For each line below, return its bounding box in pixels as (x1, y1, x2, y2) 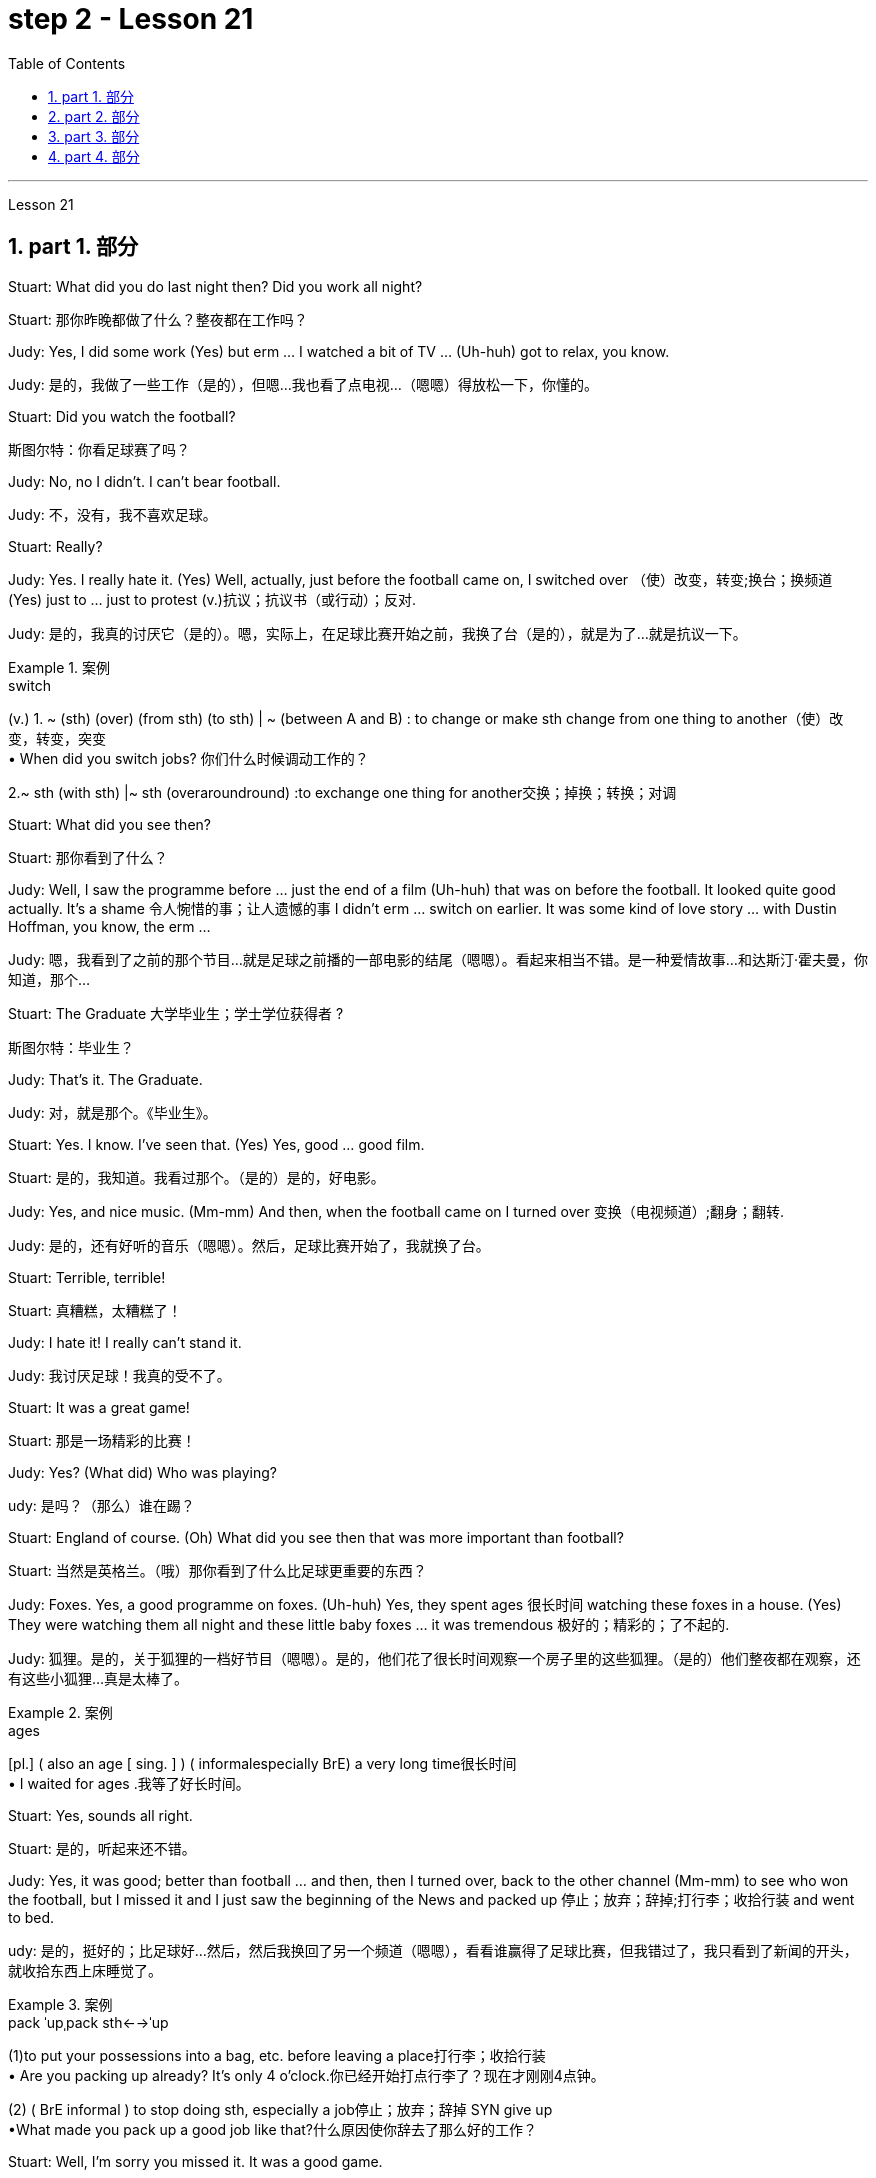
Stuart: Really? (8, 537, 103, 555)
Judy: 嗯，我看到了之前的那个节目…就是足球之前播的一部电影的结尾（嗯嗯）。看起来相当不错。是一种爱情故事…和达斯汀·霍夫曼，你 (8, 950, 868, 968)
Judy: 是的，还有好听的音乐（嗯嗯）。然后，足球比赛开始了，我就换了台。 (8, 1236, 490, 1254)
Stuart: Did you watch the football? (8, 407, 236, 425)
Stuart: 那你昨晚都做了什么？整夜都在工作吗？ (8, 310, 308, 328)
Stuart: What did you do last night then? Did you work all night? (8, 277, 423, 295)
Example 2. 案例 (8, 1703, 113, 1721)
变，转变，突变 (8, 729, 106, 747)
